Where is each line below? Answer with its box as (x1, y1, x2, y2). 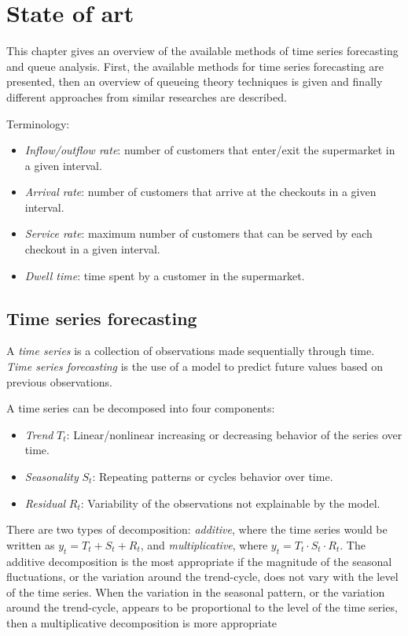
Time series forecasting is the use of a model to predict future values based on (6, 358, 383, 375)
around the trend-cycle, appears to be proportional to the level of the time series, (6, 599, 398, 616)
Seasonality (24, 468, 79, 485)
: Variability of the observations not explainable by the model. (80, 494, 380, 511)
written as (6, 536, 55, 553)
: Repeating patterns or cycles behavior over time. (92, 468, 333, 485)
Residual (24, 494, 66, 511)
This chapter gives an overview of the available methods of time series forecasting (6, 43, 399, 59)
